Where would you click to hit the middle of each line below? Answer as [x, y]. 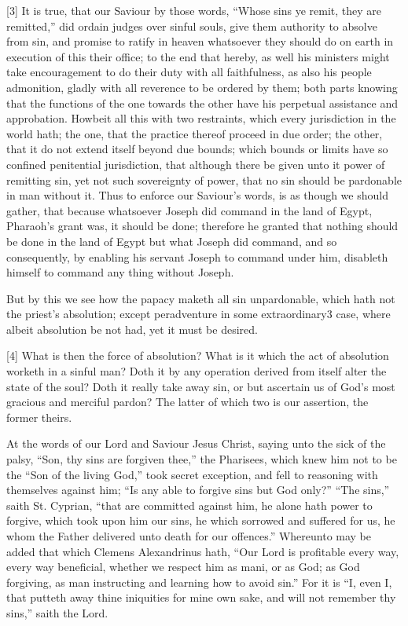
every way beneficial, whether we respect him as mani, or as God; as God [183, 567]
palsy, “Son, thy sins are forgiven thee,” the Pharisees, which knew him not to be [202, 459]
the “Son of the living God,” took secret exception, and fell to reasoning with [192, 474]
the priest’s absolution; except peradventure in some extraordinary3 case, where [198, 314]
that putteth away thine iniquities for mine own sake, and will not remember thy [201, 597]
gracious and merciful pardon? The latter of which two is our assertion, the [187, 402]
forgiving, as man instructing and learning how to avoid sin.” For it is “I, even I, [199, 582]
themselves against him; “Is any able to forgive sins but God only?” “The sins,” [198, 490]
